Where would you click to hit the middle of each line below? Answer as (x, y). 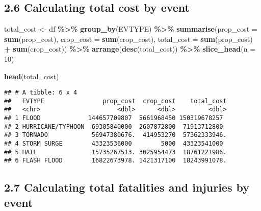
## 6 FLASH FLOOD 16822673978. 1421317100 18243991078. (115, 161)
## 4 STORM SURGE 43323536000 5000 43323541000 (114, 144)
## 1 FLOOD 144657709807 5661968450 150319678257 (114, 118)
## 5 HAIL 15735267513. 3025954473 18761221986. (115, 152)
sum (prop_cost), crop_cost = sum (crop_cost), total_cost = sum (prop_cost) (128, 39)
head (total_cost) (32, 76)
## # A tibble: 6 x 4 (41, 93)
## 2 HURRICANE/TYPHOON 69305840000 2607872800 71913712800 (114, 126)
